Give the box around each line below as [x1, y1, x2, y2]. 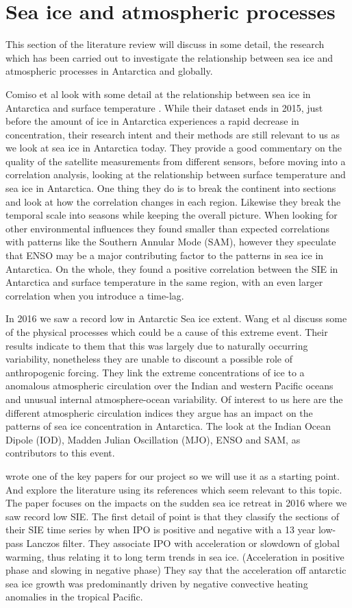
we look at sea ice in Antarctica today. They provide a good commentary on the [5, 141, 342, 155]
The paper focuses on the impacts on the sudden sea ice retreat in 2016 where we [5, 496, 347, 510]
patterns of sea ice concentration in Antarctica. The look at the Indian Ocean [5, 419, 331, 433]
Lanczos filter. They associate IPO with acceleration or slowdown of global [26, 535, 340, 550]
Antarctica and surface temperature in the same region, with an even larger [5, 275, 323, 289]
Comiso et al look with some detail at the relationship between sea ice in [5, 86, 311, 101]
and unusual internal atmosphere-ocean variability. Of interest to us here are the [5, 391, 343, 406]
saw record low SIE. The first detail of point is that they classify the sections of [5, 509, 339, 523]
